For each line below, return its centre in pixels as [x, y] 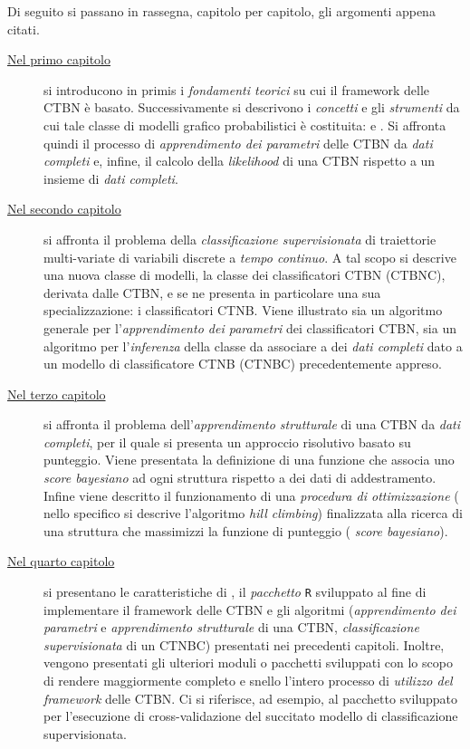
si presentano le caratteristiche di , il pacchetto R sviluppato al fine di [235, 592]
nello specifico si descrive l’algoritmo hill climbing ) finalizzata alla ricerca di [253, 513]
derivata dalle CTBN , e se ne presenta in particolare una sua [212, 292]
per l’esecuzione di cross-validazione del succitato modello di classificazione [251, 716]
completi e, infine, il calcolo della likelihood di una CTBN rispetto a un [240, 161]
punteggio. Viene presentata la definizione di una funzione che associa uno [249, 460]
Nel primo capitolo [59, 59]
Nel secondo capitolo [64, 209]
